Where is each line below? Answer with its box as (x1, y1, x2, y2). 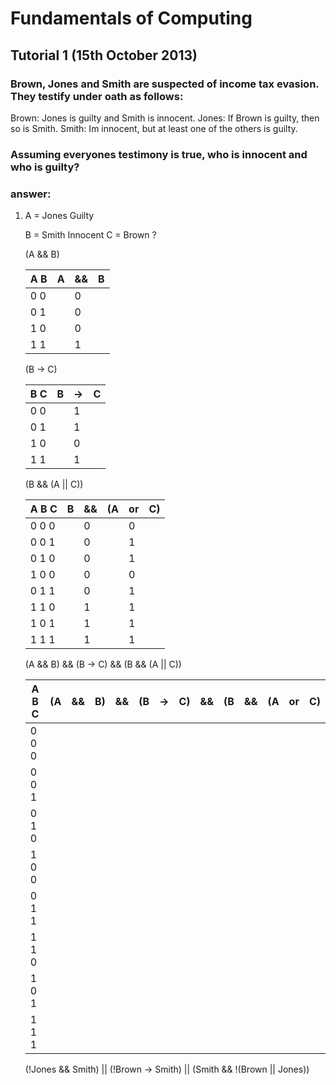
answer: (10, 187, 52, 201)
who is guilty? (10, 160, 80, 174)
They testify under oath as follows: (10, 89, 184, 103)
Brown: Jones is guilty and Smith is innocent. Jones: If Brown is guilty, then (10, 112, 320, 124)
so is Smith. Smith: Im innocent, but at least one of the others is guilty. (10, 122, 298, 134)
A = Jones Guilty (24, 210, 95, 222)
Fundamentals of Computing (10, 7, 253, 30)
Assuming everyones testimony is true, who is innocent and (10, 147, 308, 161)
